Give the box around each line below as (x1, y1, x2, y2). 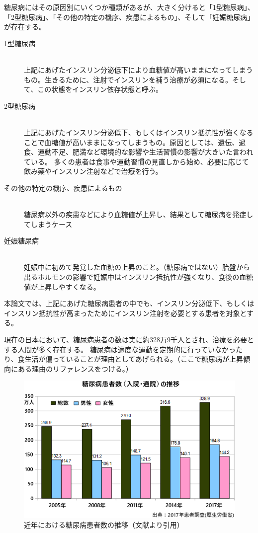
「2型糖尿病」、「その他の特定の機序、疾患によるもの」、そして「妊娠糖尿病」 (4, 11, 255, 22)
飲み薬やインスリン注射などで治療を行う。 (24, 166, 163, 176)
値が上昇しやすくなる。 (24, 281, 100, 292)
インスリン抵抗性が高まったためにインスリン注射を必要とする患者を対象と (4, 307, 247, 318)
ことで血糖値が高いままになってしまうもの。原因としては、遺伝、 (24, 137, 239, 147)
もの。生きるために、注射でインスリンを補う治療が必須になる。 (24, 74, 233, 84)
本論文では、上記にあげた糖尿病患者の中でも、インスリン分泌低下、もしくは (4, 298, 255, 308)
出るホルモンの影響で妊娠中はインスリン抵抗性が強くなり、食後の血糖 (24, 272, 254, 282)
